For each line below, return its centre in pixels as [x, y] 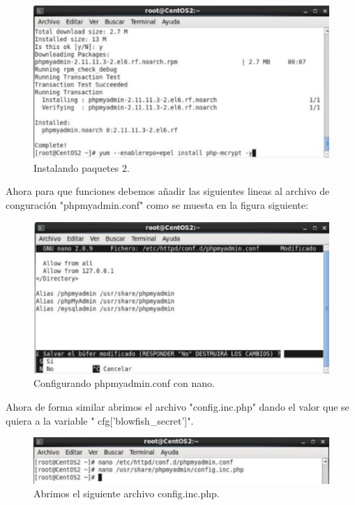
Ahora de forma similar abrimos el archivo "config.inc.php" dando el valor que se [177, 406]
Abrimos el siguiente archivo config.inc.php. [127, 493]
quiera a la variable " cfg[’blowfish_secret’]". [100, 420]
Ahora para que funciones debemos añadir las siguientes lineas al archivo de [168, 191]
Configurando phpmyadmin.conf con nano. [124, 383]
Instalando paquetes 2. [82, 167]
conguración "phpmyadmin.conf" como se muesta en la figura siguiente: [157, 204]
